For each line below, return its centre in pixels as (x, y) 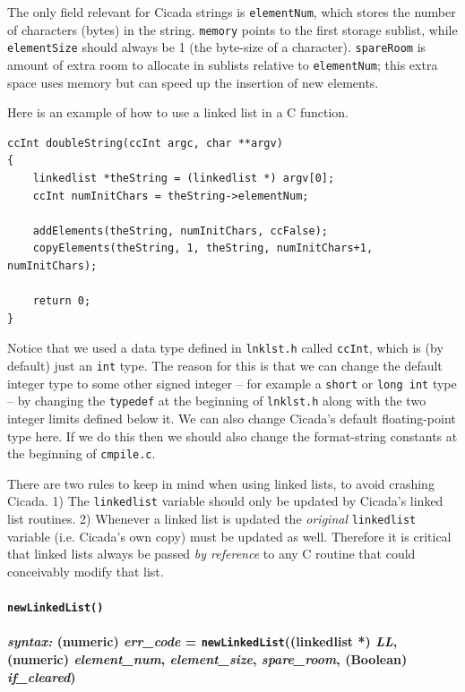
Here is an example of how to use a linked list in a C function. (178, 112)
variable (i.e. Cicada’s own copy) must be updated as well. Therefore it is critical (229, 536)
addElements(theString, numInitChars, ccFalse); (180, 231)
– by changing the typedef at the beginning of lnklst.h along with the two (217, 401)
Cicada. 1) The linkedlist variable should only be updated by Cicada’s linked (225, 501)
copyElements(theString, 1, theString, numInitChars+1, (203, 248)
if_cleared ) (42, 676)
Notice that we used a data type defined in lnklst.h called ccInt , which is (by (225, 348)
